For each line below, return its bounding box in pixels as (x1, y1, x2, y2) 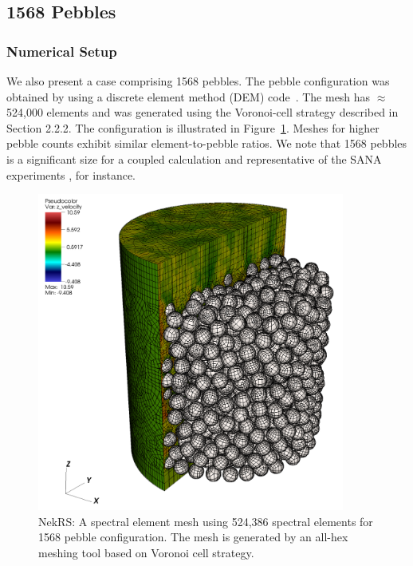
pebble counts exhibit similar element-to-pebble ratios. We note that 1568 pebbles (6, 135, 407, 152)
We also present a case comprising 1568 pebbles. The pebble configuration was (6, 73, 390, 89)
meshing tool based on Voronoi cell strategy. (38, 544, 254, 560)
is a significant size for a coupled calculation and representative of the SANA (6, 150, 382, 167)
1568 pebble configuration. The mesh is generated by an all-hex (38, 528, 348, 545)
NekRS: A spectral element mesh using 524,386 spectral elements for (38, 513, 373, 529)
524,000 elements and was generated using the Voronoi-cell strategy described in (6, 104, 399, 121)
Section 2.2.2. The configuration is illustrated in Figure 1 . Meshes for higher (6, 119, 380, 136)
